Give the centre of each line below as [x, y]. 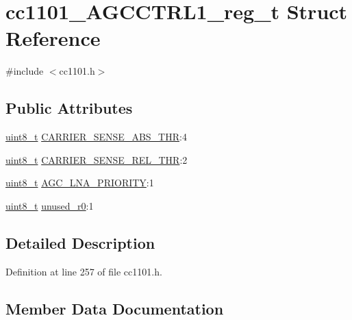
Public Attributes [69, 108]
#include [25, 71]
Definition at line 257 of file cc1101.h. [84, 271]
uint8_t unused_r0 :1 [50, 205]
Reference [53, 38]
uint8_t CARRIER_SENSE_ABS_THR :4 [96, 137]
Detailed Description [80, 242]
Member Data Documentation [115, 308]
